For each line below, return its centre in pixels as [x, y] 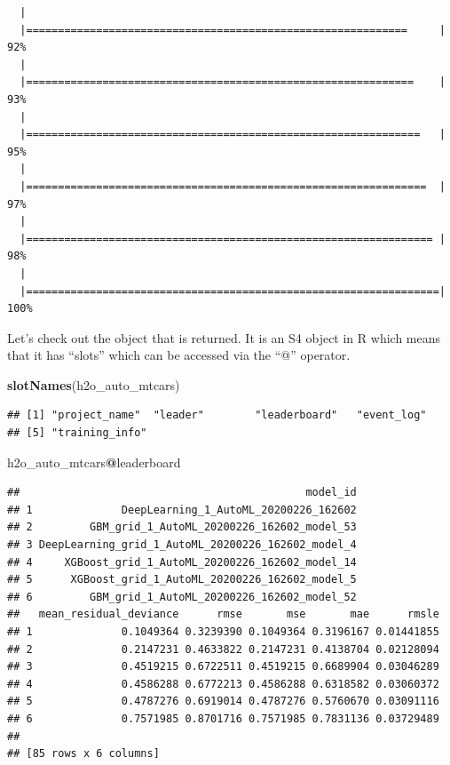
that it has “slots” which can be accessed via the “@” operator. [179, 355]
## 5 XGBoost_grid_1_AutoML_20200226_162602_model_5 [182, 580]
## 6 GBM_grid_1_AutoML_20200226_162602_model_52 [182, 597]
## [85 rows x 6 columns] [83, 754]
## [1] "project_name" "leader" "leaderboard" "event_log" [217, 415]
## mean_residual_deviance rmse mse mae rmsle [223, 614]
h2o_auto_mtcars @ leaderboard [94, 462]
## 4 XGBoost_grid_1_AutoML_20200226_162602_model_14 [182, 562]
